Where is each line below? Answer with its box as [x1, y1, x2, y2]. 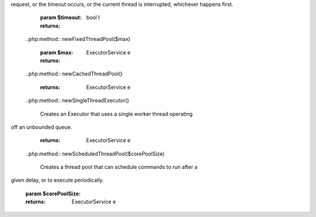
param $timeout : [40, 14, 82, 21]
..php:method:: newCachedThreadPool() [25, 70, 123, 77]
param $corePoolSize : [25, 190, 81, 197]
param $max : [40, 49, 73, 56]
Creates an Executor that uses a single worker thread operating [40, 110, 193, 117]
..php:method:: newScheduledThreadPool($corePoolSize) [25, 150, 165, 157]
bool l [86, 14, 100, 21]
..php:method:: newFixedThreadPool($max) [25, 36, 131, 43]
